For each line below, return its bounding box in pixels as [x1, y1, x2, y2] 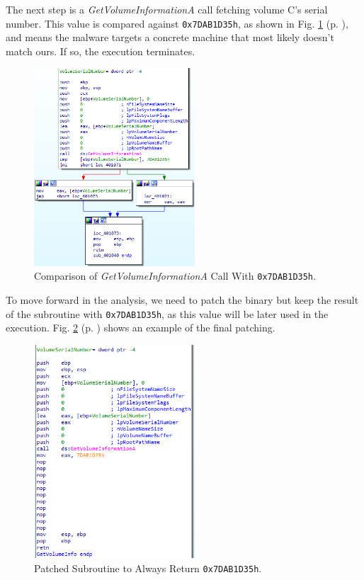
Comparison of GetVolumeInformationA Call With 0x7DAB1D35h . [34, 268, 316, 283]
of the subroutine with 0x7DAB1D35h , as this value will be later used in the [6, 306, 329, 321]
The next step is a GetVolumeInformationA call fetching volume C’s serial [6, 2, 328, 16]
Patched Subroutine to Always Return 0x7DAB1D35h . [34, 560, 262, 575]
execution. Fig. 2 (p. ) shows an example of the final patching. [6, 320, 275, 335]
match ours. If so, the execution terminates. [6, 43, 195, 58]
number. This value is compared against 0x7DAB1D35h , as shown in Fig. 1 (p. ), [6, 16, 348, 30]
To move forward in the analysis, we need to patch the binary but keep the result [6, 292, 359, 307]
